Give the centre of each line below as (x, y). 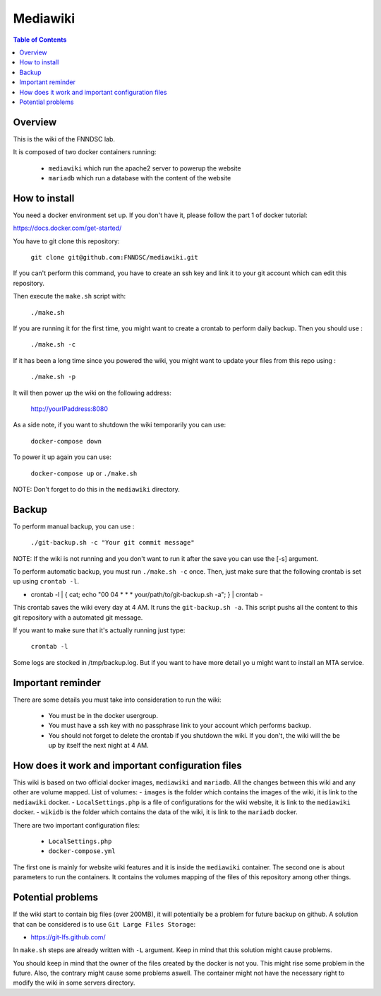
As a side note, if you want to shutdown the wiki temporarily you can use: (119, 425)
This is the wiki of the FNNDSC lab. (64, 139)
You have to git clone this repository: (66, 241)
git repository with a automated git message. (78, 617)
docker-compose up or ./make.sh (84, 473)
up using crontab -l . (46, 581)
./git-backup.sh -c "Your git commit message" (113, 543)
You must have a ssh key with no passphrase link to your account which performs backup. (180, 726)
